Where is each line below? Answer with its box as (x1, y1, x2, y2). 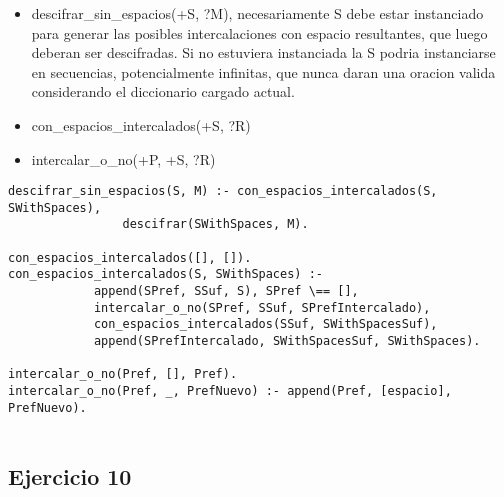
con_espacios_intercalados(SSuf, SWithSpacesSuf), (93, 317, 438, 332)
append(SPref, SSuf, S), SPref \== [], (93, 284, 359, 299)
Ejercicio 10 (8, 461, 132, 492)
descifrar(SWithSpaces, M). (122, 217, 309, 232)
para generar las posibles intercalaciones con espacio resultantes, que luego (31, 22, 488, 43)
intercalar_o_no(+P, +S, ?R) (31, 148, 216, 169)
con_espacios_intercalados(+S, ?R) (31, 114, 251, 135)
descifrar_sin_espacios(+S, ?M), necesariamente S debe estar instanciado (31, 3, 484, 23)
